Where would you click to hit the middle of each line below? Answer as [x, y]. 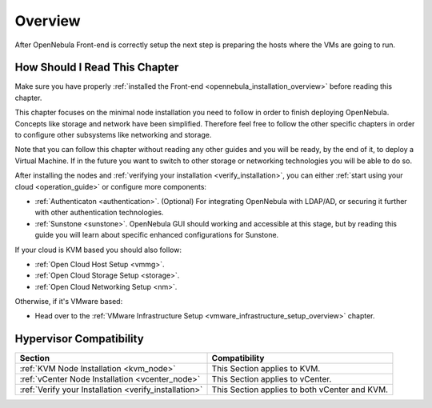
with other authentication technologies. [99, 213]
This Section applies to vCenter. [272, 379]
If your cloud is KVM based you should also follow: [98, 250]
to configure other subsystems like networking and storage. [113, 135]
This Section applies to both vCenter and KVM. [300, 390]
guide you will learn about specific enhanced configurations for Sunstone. [157, 235]
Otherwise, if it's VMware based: [69, 302]
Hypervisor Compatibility [79, 339]
